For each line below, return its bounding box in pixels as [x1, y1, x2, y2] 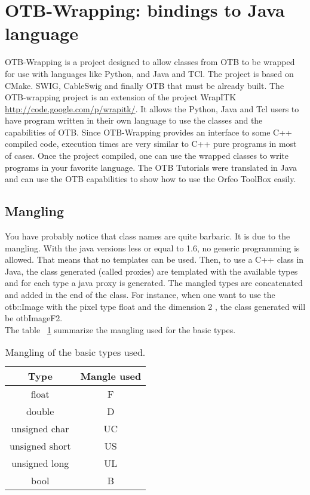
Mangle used [80, 369, 142, 383]
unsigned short [10, 439, 71, 453]
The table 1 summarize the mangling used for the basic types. [5, 323, 236, 336]
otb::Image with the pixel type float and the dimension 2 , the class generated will [5, 300, 306, 312]
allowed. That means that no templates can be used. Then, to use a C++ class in [5, 253, 304, 266]
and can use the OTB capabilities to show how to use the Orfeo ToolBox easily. [5, 173, 296, 185]
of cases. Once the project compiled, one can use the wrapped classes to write [5, 149, 288, 162]
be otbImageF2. [5, 312, 63, 324]
